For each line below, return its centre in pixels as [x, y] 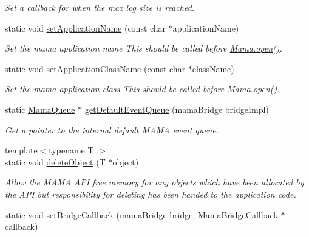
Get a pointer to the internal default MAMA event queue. [112, 129]
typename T [71, 150]
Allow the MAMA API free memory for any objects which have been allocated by [154, 182]
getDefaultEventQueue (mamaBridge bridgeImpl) [177, 109]
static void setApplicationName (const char [86, 28]
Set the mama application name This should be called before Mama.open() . [144, 48]
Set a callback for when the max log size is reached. [100, 7]
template [21, 150]
